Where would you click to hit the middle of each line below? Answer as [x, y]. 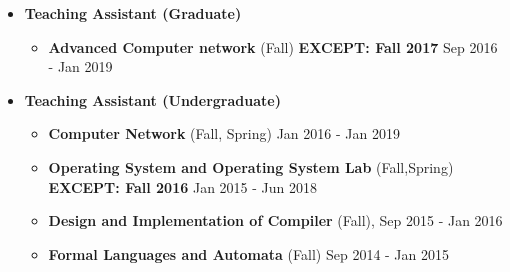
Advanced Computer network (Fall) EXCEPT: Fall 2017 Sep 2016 [273, 46]
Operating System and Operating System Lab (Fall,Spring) [251, 166]
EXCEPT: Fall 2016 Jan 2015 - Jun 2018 [182, 186]
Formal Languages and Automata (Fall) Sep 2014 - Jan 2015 [249, 253]
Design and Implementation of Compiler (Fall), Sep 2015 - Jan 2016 [275, 220]
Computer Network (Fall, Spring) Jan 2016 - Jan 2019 [224, 133]
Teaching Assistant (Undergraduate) [152, 99]
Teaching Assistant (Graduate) [133, 13]
